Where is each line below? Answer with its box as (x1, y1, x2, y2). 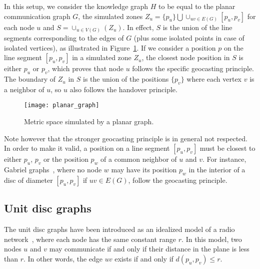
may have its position (111, 164, 177, 175)
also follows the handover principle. (69, 84, 177, 94)
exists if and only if (114, 253, 173, 263)
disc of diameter (4, 174, 53, 185)
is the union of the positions (83, 74, 169, 84)
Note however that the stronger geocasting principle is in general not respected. (4, 133, 248, 143)
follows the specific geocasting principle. (132, 63, 254, 74)
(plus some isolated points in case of (133, 33, 244, 43)
